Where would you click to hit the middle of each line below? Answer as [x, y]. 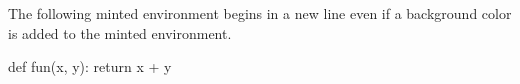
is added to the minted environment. [120, 32]
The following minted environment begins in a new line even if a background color [260, 13]
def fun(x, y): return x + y [90, 66]
